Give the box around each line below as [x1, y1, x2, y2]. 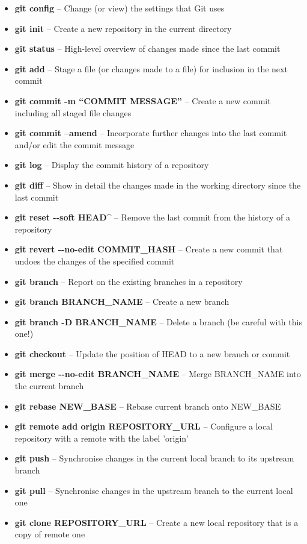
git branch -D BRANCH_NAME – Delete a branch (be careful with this [14, 315, 302, 328]
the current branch [14, 380, 84, 392]
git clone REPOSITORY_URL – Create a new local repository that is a [14, 516, 299, 528]
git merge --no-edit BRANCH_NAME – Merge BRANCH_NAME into [14, 367, 301, 380]
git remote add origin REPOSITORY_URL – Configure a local [14, 420, 273, 433]
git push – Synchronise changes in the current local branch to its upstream [14, 452, 294, 464]
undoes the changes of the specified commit [14, 254, 175, 267]
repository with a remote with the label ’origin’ [14, 431, 189, 444]
